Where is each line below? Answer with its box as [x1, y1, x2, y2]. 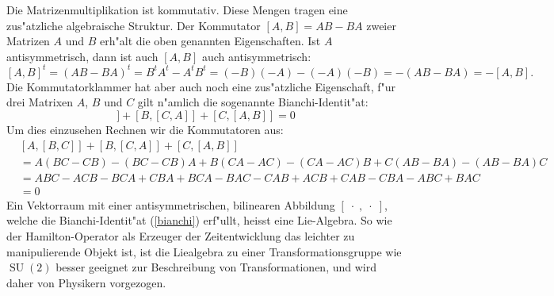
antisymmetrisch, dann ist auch [6, 48, 159, 64]
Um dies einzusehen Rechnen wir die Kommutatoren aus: [6, 121, 284, 138]
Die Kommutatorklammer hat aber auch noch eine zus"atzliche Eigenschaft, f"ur [6, 78, 396, 94]
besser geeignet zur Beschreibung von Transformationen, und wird [55, 259, 376, 275]
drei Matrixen [6, 94, 74, 110]
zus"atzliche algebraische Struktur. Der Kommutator [6, 17, 261, 33]
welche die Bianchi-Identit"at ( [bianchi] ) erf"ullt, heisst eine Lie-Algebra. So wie [6, 212, 392, 229]
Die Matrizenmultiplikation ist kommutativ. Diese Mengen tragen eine [6, 2, 348, 17]
